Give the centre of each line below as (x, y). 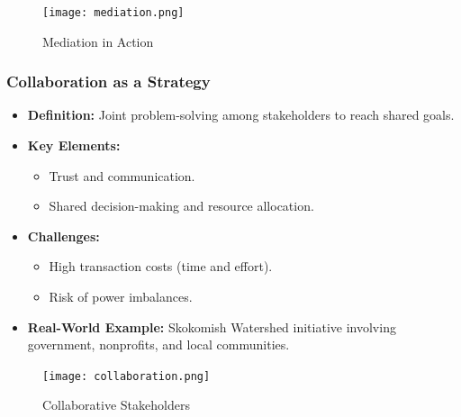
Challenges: (63, 236)
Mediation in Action (98, 41)
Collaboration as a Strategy (108, 82)
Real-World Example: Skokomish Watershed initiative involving (212, 326)
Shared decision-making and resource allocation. (181, 206)
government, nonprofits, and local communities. (158, 344)
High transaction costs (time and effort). (161, 266)
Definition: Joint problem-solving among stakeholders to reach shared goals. (241, 115)
